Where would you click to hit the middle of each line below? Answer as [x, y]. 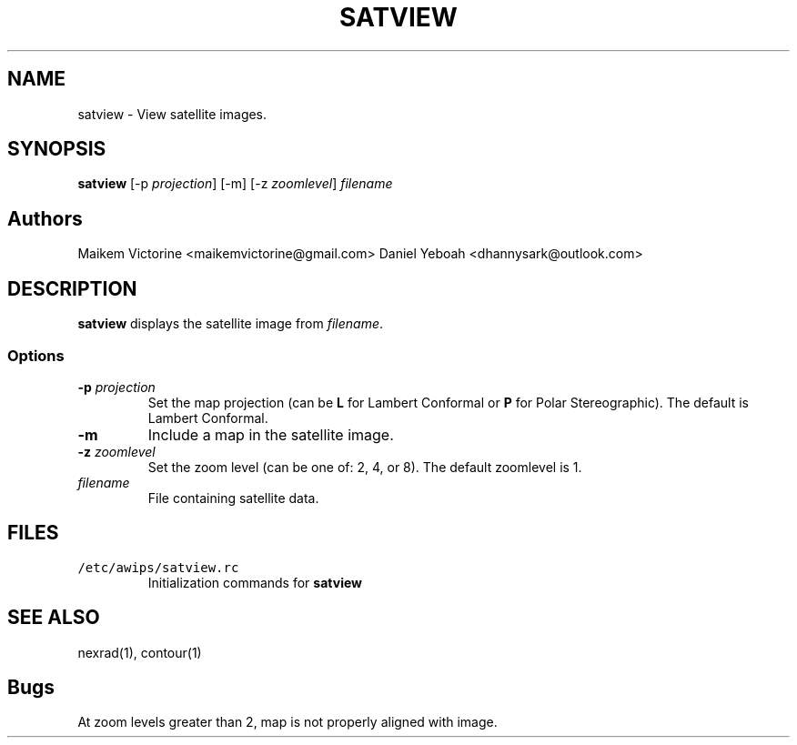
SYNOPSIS [57, 149]
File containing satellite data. [233, 498]
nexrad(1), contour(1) [140, 652]
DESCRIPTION [72, 288]
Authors [45, 218]
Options [36, 355]
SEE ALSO [54, 618]
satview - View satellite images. [172, 114]
